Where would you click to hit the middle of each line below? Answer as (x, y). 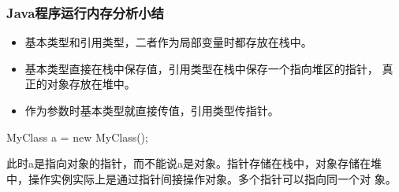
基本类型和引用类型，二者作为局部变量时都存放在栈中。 (168, 42)
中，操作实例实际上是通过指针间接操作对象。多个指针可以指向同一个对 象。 (201, 178)
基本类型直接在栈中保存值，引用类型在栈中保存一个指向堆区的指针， (201, 68)
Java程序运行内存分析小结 (85, 12)
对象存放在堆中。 (91, 84)
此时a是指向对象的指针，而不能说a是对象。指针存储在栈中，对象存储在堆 (194, 163)
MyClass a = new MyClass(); (77, 137)
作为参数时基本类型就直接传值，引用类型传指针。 (152, 110)
